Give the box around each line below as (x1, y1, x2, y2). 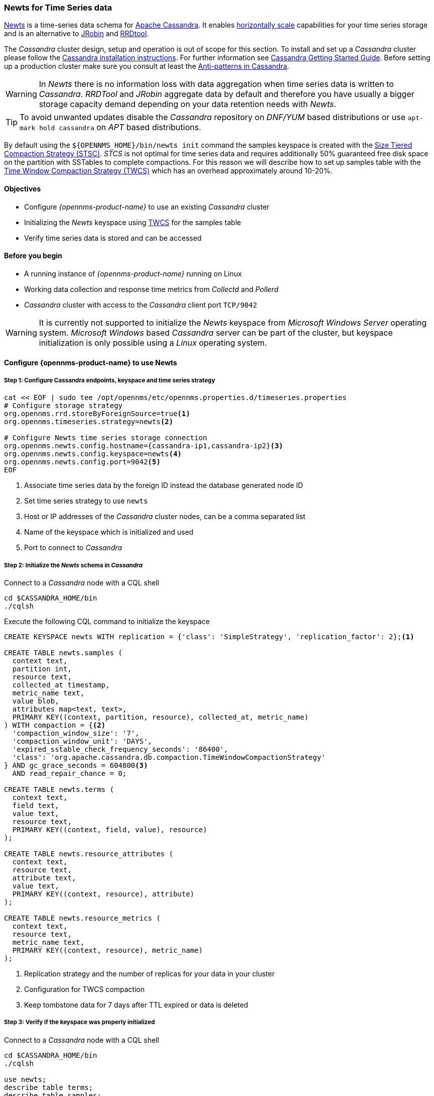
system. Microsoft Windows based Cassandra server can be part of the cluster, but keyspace (39, 327, 393, 338)
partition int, (12, 664, 72, 673)
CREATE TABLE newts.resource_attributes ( (4, 849, 174, 858)
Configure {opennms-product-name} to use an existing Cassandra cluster (24, 202, 269, 211)
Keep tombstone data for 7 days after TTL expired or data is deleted (24, 1000, 248, 1009)
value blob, (12, 696, 59, 705)
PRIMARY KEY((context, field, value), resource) (12, 825, 207, 834)
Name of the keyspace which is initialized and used (24, 528, 194, 537)
